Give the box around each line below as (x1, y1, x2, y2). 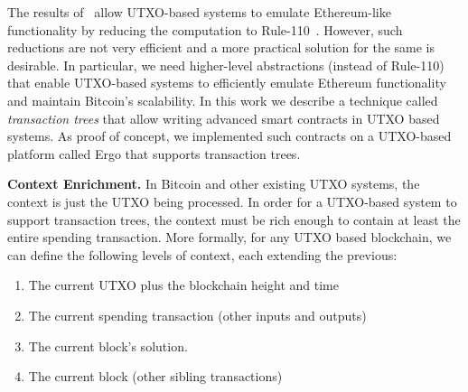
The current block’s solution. (28, 336, 188, 355)
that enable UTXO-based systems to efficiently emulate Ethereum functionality (7, 73, 446, 92)
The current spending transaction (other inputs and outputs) (28, 305, 367, 324)
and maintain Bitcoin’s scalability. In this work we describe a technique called (7, 90, 438, 109)
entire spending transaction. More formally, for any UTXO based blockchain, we (7, 228, 452, 247)
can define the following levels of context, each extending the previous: (7, 245, 398, 264)
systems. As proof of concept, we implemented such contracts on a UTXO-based (7, 126, 452, 145)
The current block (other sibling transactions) (28, 367, 283, 386)
